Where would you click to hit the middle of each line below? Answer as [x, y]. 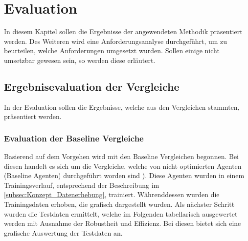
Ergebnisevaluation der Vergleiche [92, 86]
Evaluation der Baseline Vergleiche [74, 138]
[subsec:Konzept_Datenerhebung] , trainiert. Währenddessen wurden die [112, 194]
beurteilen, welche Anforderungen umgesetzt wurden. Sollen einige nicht [112, 50]
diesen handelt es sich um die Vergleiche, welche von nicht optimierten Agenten [123, 166]
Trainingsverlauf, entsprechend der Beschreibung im [82, 185]
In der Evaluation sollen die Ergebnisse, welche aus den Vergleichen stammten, [122, 107]
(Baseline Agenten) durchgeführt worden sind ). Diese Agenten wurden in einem [124, 175]
